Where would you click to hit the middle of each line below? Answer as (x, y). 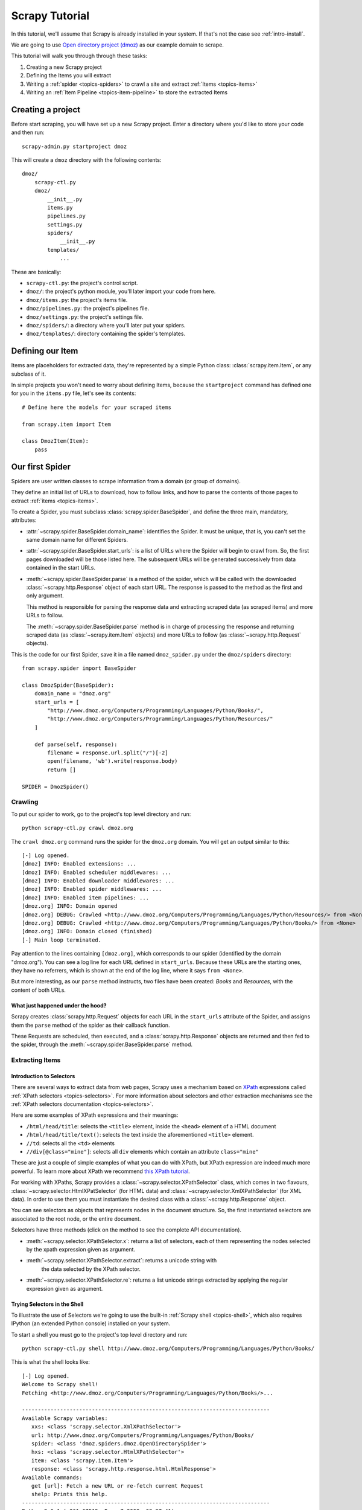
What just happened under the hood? (59, 1005)
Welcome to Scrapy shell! (60, 1384)
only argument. (45, 596)
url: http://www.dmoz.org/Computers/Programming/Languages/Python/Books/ (143, 1435)
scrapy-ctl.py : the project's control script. (82, 283)
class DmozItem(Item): (56, 441)
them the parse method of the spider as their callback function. (91, 1025)
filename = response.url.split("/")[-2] (108, 753)
